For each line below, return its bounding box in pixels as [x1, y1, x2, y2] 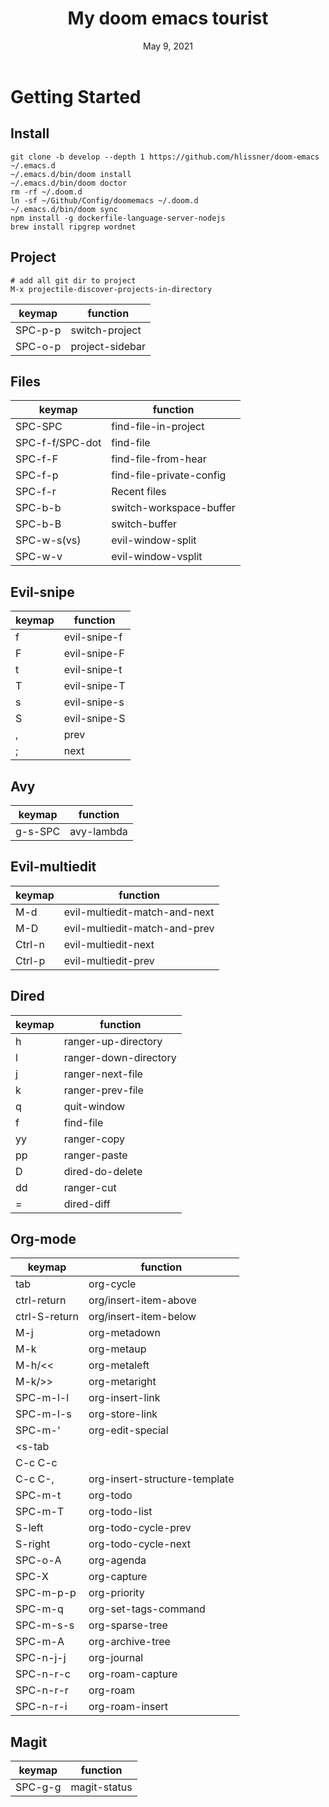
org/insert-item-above [88, 1293, 197, 1307]
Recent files [111, 485, 167, 499]
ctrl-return [15, 1293, 67, 1307]
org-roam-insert [88, 1700, 169, 1714]
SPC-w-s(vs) [15, 533, 82, 547]
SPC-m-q [15, 1602, 64, 1616]
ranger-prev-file [63, 1083, 144, 1097]
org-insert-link [88, 1391, 161, 1405]
